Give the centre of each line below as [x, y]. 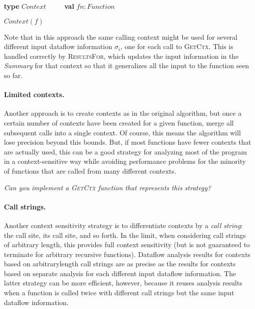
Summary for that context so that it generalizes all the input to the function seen [127, 65]
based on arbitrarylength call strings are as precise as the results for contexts [120, 264]
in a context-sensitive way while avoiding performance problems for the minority [125, 161]
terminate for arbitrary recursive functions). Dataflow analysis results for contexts [127, 254]
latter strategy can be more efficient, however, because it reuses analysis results [123, 283]
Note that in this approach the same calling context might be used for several [121, 37]
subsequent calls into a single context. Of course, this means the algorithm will [123, 132]
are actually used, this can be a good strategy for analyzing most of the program [126, 151]
